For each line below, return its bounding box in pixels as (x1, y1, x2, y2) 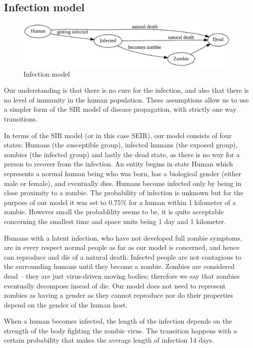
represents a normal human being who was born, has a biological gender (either (4, 168, 242, 178)
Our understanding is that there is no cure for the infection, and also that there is (4, 85, 249, 95)
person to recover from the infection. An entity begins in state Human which (4, 159, 233, 169)
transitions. (4, 114, 38, 124)
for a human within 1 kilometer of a (129, 197, 236, 207)
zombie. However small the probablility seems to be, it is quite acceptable (4, 206, 224, 217)
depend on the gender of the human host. (4, 299, 128, 309)
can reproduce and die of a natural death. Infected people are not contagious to (4, 251, 242, 262)
